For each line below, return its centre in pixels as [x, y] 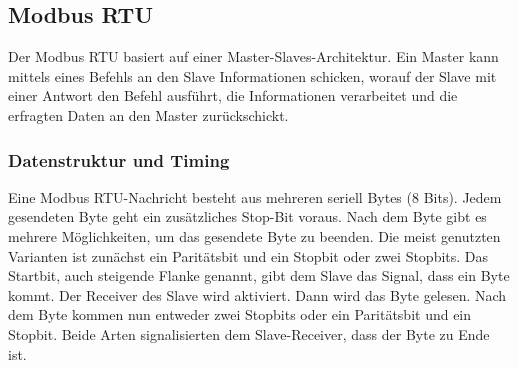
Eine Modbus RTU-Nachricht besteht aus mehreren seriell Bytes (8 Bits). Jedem [255, 196]
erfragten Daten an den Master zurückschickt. [148, 114]
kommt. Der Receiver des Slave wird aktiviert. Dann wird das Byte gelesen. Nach [257, 294]
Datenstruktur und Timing [119, 159]
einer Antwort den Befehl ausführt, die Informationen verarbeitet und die [233, 95]
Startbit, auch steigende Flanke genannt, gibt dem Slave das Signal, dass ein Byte [259, 275]
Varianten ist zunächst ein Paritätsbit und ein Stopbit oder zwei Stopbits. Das [248, 255]
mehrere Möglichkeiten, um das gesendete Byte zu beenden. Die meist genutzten [254, 235]
